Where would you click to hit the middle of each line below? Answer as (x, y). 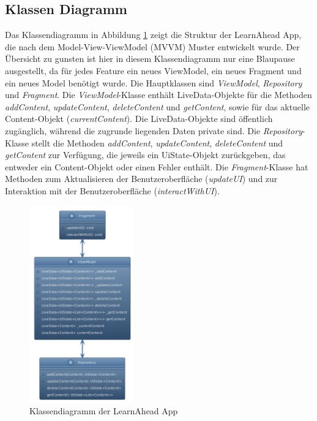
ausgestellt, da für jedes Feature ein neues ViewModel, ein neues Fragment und (153, 70)
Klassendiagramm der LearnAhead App (104, 411)
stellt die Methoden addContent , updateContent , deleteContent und (157, 142)
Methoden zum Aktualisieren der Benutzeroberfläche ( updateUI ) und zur (141, 179)
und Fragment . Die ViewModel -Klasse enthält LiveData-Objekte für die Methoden (158, 95)
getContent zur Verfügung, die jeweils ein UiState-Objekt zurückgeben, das (145, 155)
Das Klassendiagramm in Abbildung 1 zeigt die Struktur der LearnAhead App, (153, 35)
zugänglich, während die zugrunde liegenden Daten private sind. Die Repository (154, 130)
